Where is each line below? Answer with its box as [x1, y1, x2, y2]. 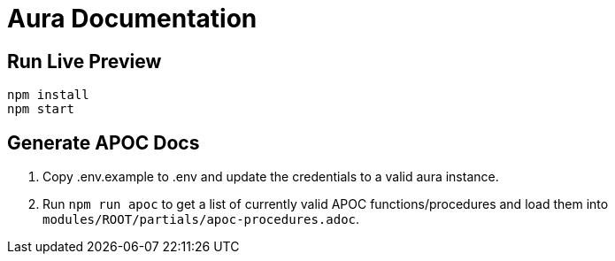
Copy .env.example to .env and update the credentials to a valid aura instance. [42, 169, 499, 185]
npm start [7, 102, 74, 117]
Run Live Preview [7, 50, 162, 73]
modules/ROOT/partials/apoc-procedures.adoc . [42, 211, 360, 227]
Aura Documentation [7, 4, 258, 34]
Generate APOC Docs [7, 131, 200, 154]
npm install [7, 88, 89, 103]
